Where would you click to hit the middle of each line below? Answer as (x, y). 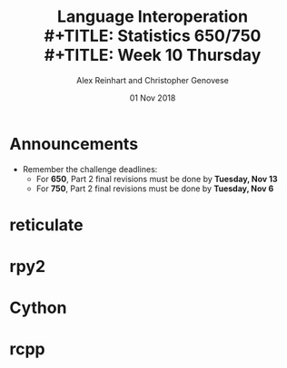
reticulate (46, 225)
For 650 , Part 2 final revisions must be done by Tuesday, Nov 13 (157, 179)
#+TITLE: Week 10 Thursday (153, 55)
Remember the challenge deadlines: (90, 169)
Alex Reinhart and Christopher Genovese (153, 80)
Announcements (74, 144)
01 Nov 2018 (153, 98)
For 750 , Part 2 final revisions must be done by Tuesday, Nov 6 (155, 189)
